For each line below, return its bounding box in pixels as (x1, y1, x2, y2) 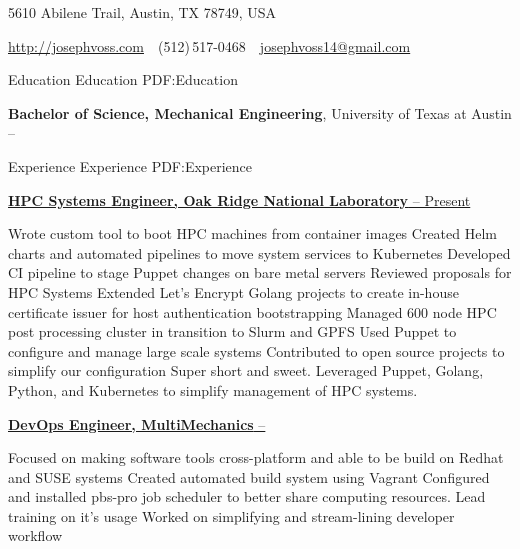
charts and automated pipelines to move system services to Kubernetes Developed (8, 242, 511, 263)
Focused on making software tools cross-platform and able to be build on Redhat (8, 447, 504, 468)
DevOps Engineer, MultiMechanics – (8, 413, 266, 434)
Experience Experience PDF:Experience (8, 155, 253, 176)
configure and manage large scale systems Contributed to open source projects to (8, 340, 505, 361)
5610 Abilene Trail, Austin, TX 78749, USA (8, 2, 277, 22)
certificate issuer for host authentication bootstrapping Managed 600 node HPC (8, 301, 497, 322)
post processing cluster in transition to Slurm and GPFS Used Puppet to (8, 321, 457, 342)
